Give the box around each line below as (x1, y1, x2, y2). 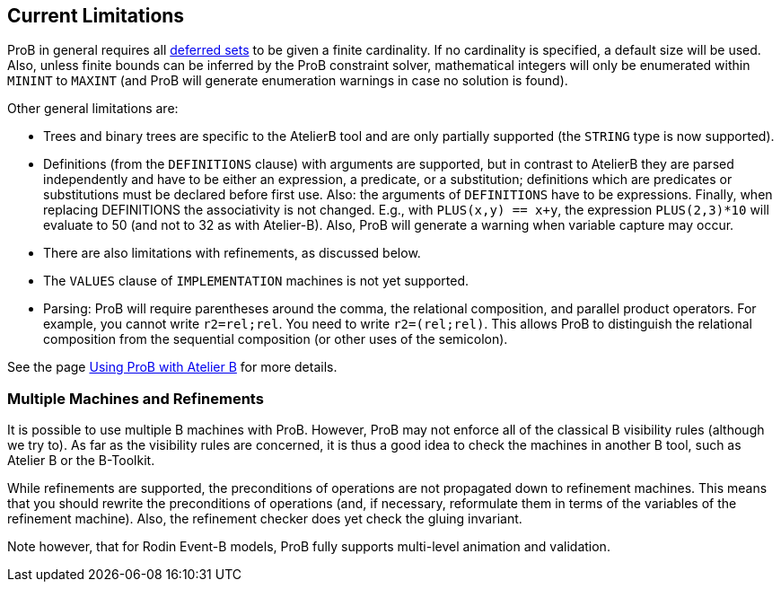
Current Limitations (7, 4, 185, 27)
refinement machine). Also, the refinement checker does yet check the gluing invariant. (7, 511, 522, 527)
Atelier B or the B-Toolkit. (7, 453, 155, 469)
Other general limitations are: (7, 101, 179, 117)
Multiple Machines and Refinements (7, 389, 264, 408)
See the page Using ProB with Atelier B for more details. (7, 359, 338, 375)
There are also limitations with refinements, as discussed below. (43, 245, 421, 261)
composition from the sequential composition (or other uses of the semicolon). (43, 331, 508, 347)
